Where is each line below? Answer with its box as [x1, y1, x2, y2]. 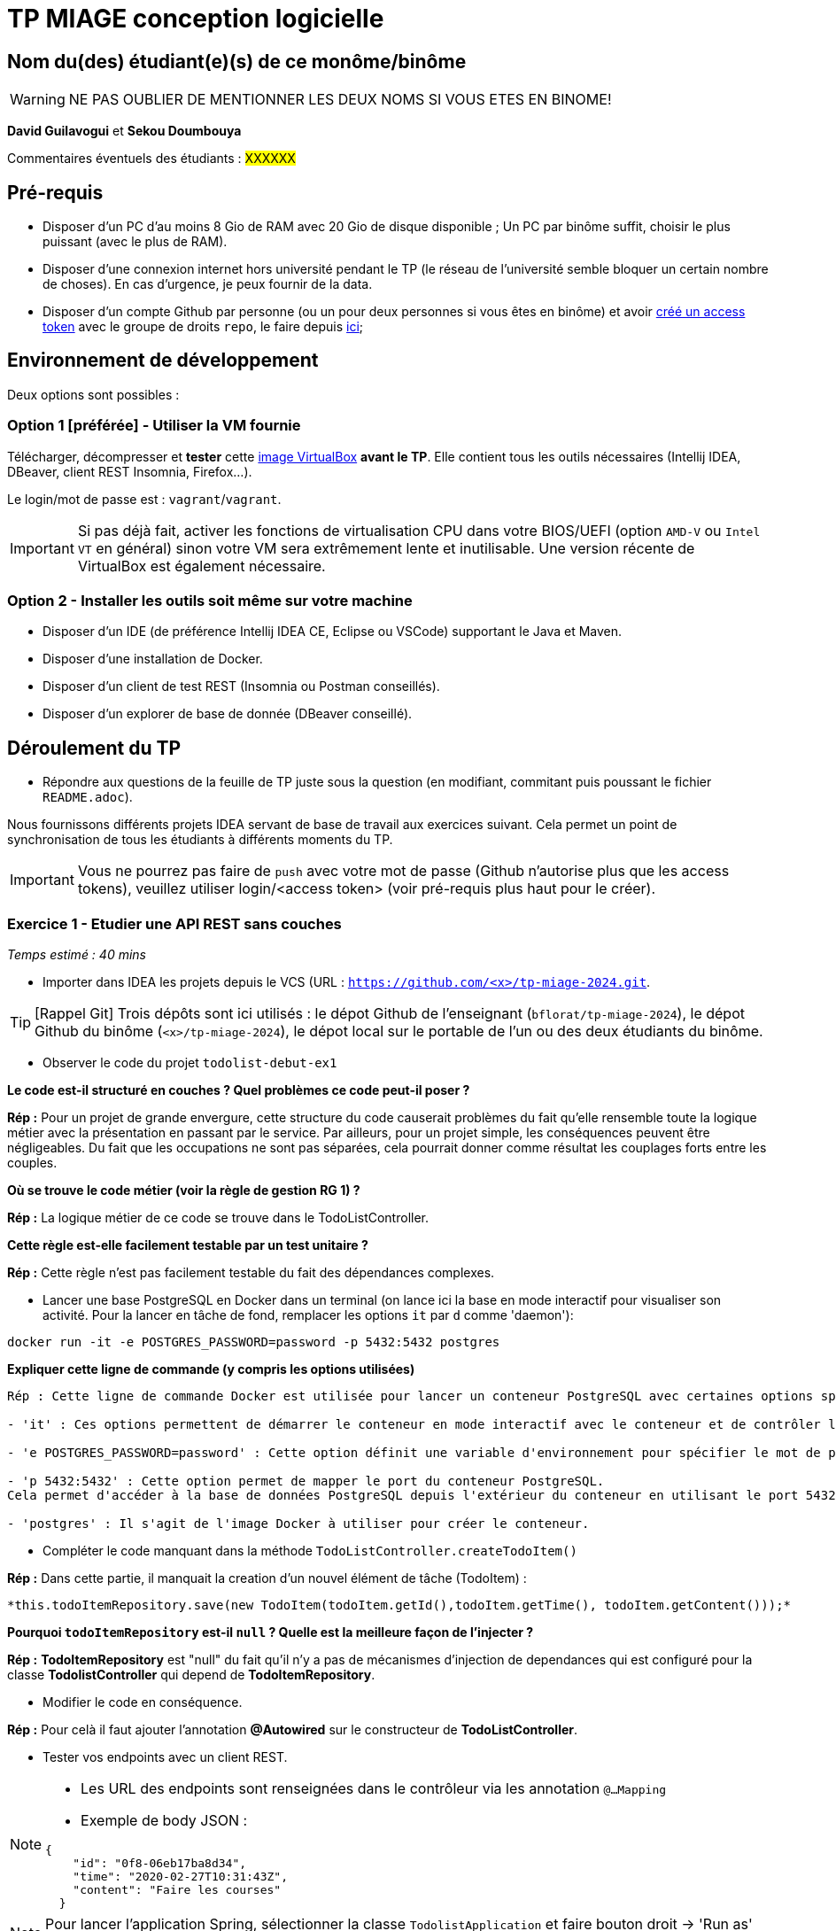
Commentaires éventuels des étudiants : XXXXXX [7, 151, 296, 167]
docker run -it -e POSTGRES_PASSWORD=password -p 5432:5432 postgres [7, 1334, 500, 1349]
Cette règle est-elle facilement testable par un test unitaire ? [7, 1237, 368, 1252]
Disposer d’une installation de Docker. [43, 651, 263, 667]
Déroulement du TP [7, 736, 182, 759]
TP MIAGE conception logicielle [7, 4, 384, 34]
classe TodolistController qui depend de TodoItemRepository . [7, 1666, 375, 1682]
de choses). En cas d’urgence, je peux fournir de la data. [43, 276, 373, 292]
